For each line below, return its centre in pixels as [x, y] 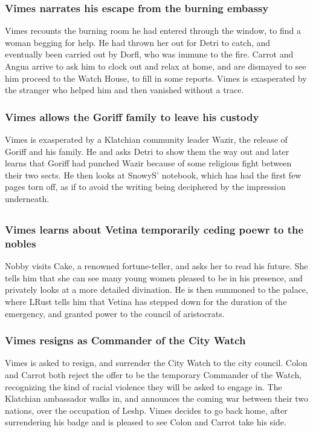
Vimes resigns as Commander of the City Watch [125, 340]
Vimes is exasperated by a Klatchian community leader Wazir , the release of [146, 139]
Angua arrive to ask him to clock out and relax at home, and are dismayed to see [156, 66]
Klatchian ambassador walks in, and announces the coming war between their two [157, 398]
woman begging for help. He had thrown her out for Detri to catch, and [138, 42]
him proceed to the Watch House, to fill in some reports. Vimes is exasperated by [156, 78]
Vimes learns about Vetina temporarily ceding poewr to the [154, 229]
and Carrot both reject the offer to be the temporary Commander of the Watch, [153, 374]
